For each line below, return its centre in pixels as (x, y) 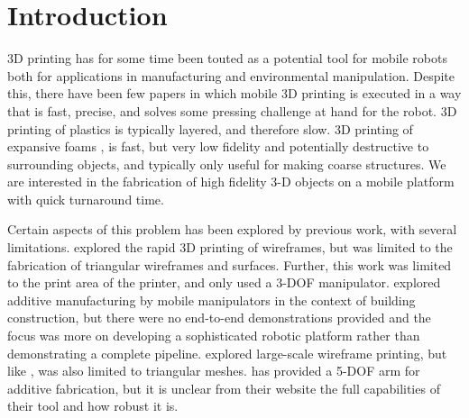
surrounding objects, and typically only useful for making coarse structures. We (227, 164)
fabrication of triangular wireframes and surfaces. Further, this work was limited (230, 264)
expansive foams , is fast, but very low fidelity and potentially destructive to (218, 146)
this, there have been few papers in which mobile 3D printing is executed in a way (234, 93)
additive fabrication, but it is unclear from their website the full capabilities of (224, 388)
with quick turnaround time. (86, 199)
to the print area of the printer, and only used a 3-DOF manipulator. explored (224, 282)
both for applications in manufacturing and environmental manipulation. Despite (231, 75)
